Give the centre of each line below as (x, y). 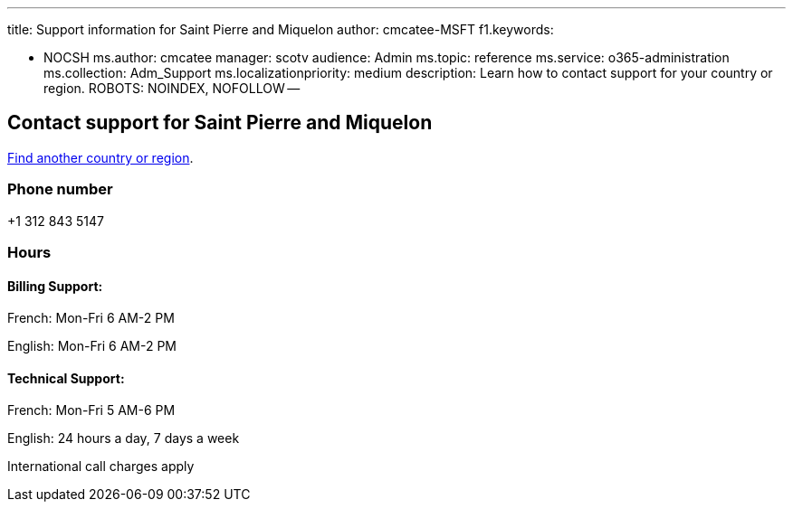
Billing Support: (55, 286)
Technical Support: (66, 378)
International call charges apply (101, 467)
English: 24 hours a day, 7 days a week (124, 438)
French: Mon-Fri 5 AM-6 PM (91, 410)
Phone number (60, 189)
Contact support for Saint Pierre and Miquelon (220, 123)
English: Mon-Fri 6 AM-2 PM (92, 346)
